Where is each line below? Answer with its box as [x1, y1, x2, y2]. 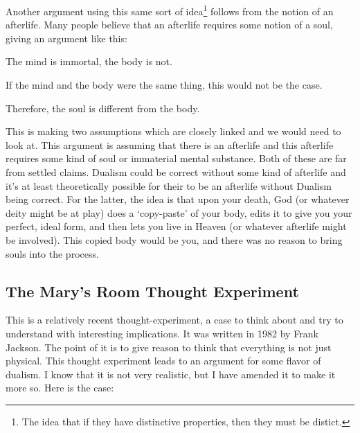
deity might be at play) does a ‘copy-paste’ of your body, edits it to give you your [6, 205, 352, 220]
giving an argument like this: [6, 30, 127, 45]
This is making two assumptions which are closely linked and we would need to [6, 124, 341, 139]
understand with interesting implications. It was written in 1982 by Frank [6, 326, 318, 340]
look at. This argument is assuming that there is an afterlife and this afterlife [6, 137, 334, 152]
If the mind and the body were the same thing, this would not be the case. [6, 78, 323, 92]
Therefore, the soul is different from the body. [6, 100, 200, 115]
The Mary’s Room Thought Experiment [6, 280, 299, 301]
